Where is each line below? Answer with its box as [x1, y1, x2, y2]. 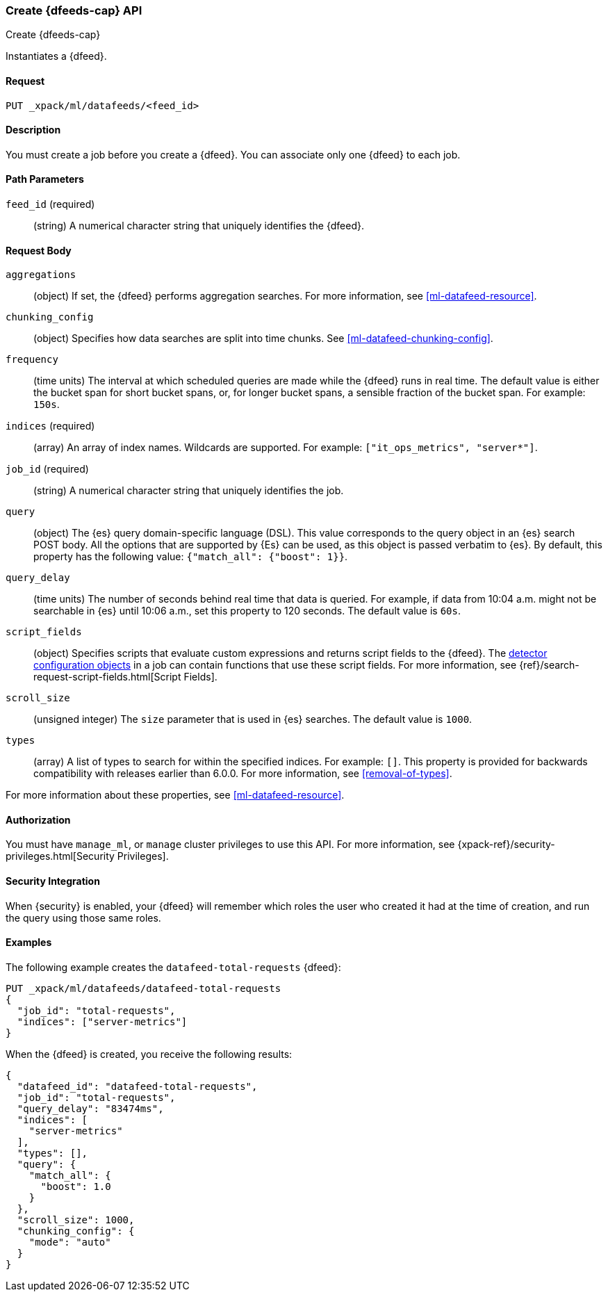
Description [6, 124, 61, 136]
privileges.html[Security [6, 850, 115, 863]
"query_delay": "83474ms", [17, 1102, 164, 1114]
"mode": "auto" [28, 1236, 111, 1248]
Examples [6, 936, 52, 949]
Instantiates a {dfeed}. [6, 50, 107, 63]
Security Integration [6, 875, 100, 888]
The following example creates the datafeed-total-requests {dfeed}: [6, 961, 341, 973]
